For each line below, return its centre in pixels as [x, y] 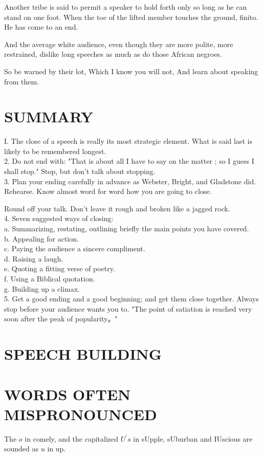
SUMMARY [49, 116]
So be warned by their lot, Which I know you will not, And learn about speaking [131, 71]
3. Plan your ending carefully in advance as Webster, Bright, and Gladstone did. [130, 181]
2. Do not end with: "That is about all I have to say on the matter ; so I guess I [129, 161]
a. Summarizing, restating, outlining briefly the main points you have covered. [127, 228]
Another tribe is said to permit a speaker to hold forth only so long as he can [126, 7]
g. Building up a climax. [42, 288]
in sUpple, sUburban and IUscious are [193, 438]
